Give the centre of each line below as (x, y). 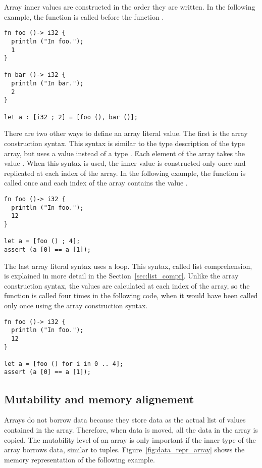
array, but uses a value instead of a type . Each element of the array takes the (125, 153)
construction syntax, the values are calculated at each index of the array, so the (127, 285)
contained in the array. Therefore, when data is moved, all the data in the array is (131, 429)
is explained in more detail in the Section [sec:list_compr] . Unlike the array (121, 276)
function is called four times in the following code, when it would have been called (131, 295)
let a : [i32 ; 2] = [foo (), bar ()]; (71, 117)
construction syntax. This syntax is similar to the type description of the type (125, 143)
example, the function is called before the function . (84, 16)
